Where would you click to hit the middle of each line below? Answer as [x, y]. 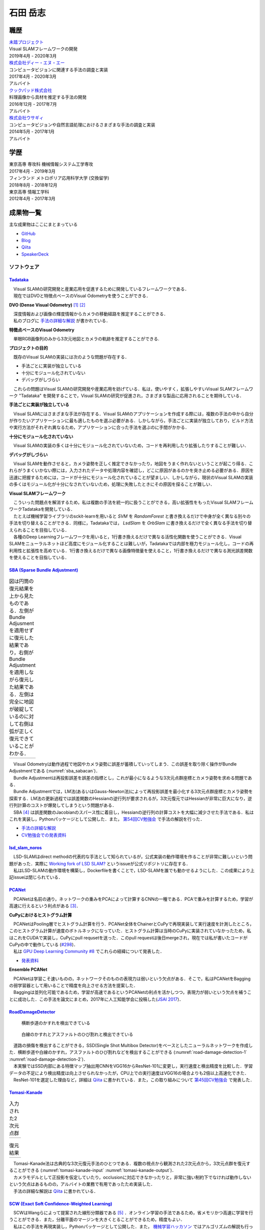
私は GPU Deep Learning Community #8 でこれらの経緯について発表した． [89, 952]
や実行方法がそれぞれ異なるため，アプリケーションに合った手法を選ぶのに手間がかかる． [99, 428]
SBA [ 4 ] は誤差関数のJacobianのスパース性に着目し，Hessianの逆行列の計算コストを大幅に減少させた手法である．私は [133, 812]
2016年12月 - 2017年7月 [33, 104]
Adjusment [22, 623]
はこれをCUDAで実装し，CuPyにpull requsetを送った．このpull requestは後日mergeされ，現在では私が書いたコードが [128, 938]
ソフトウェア [24, 267]
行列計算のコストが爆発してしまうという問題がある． [63, 805]
